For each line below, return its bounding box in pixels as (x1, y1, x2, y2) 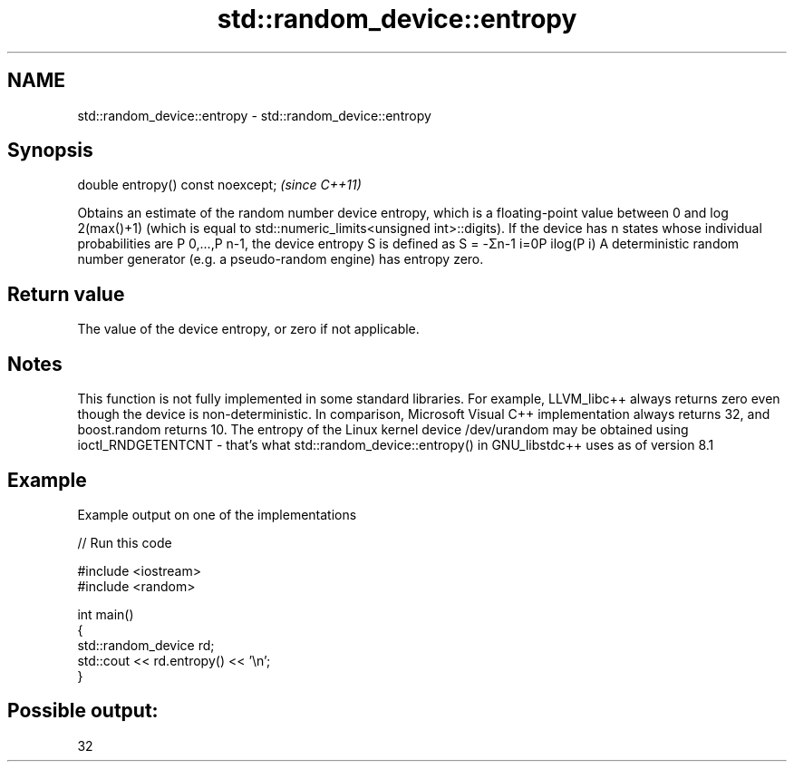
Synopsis (7, 139, 93, 162)
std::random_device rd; (77, 637, 215, 653)
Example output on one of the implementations (77, 506, 357, 522)
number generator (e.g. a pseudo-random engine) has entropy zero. (77, 251, 484, 268)
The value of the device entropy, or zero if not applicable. (77, 321, 420, 337)
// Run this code (77, 534, 172, 550)
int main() (77, 606, 134, 622)
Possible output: (7, 699, 159, 723)
